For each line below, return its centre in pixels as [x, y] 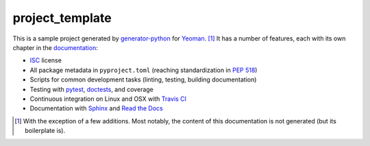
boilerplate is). [45, 131]
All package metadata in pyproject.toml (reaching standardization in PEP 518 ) [144, 70]
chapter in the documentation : [56, 47]
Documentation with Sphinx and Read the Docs [97, 108]
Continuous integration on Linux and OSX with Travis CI [108, 99]
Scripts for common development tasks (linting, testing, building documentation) [143, 80]
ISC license [46, 60]
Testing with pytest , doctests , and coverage [92, 89]
